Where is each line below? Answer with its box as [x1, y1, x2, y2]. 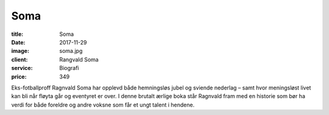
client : [11, 55, 28, 63]
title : [11, 30, 24, 38]
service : [11, 64, 33, 72]
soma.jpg [59, 47, 83, 55]
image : [11, 47, 30, 55]
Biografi [59, 64, 79, 72]
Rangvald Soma [59, 55, 99, 63]
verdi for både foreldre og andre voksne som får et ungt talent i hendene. [11, 101, 195, 108]
